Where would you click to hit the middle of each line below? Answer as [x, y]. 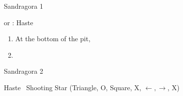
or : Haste [19, 22]
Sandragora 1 [23, 6]
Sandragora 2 [23, 71]
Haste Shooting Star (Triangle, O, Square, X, [73, 87]
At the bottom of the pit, [53, 39]
